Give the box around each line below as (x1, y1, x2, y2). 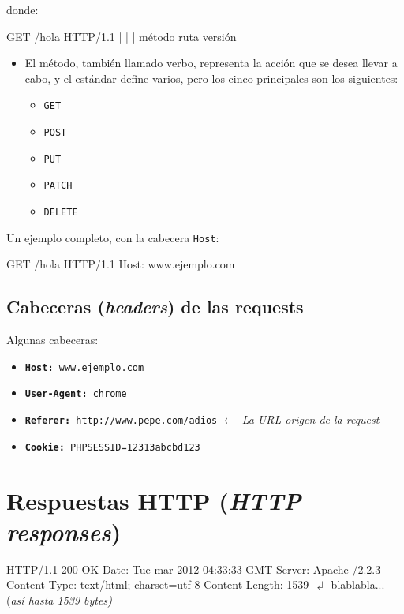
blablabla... (331, 576, 385, 593)
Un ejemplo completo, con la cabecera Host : (6, 229, 219, 245)
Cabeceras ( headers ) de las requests (6, 294, 304, 319)
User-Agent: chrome (24, 388, 127, 400)
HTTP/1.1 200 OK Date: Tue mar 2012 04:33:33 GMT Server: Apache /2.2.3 (6, 560, 381, 577)
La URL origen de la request (241, 411, 380, 428)
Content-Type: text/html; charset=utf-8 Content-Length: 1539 (6, 576, 309, 593)
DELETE (43, 207, 78, 218)
